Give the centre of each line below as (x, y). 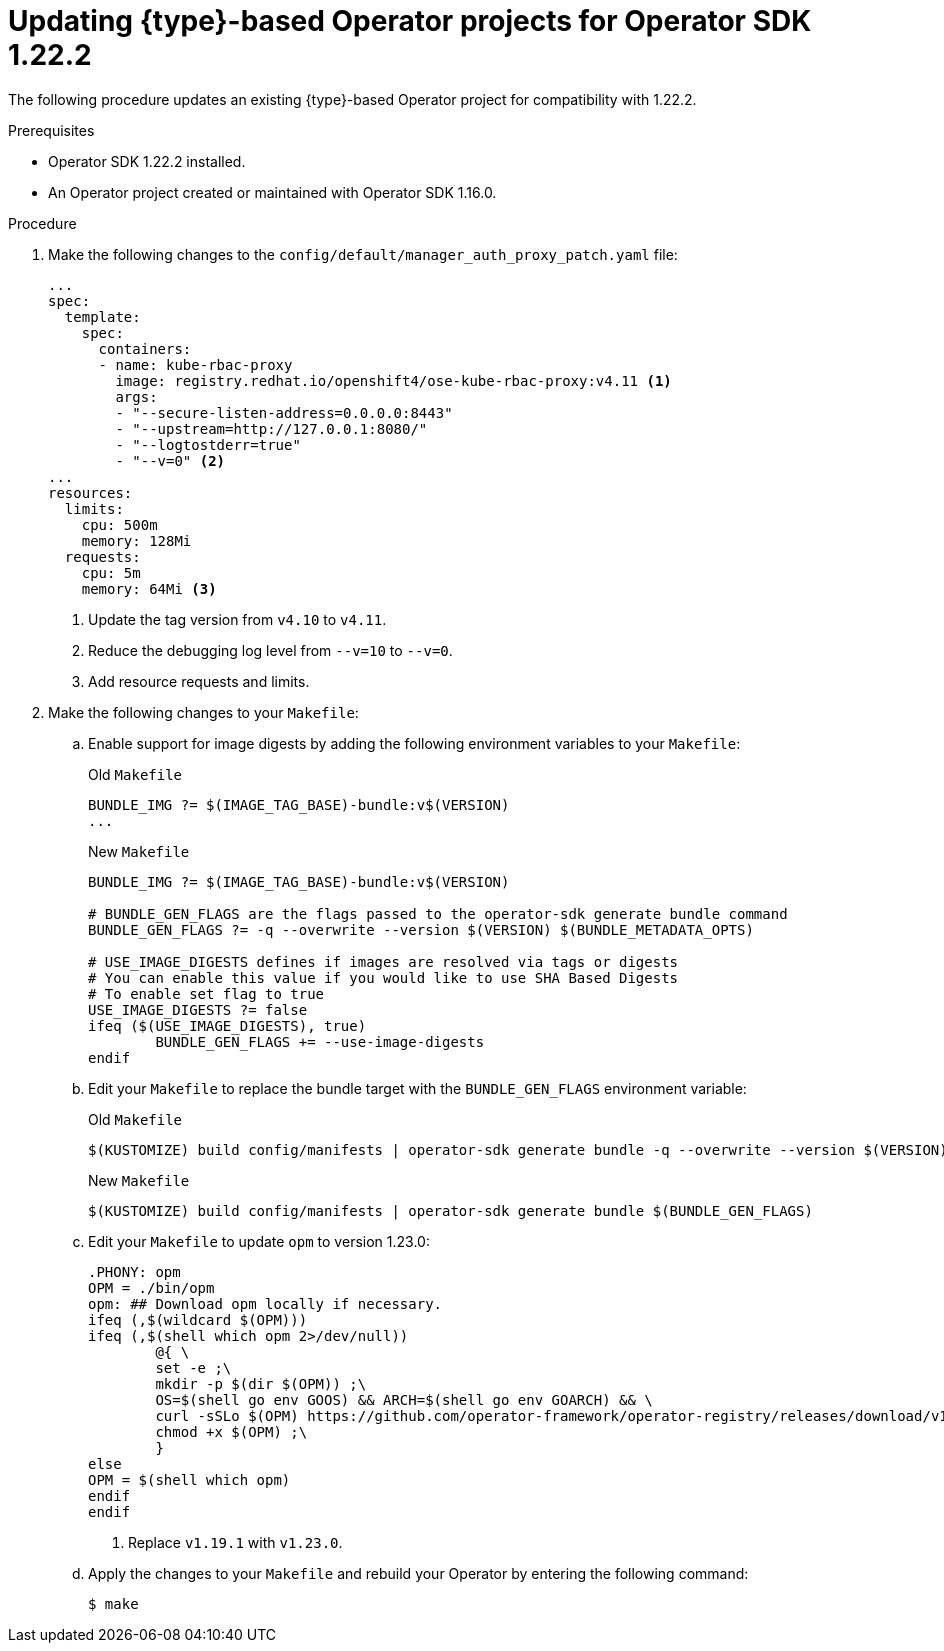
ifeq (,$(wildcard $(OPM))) (198, 1319)
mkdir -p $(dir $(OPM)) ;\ (261, 1383)
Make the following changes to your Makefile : (203, 712)
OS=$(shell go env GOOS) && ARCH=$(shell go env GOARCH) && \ (404, 1399)
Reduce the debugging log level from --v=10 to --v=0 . (270, 650)
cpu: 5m (111, 572)
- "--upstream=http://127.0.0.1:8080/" (271, 428)
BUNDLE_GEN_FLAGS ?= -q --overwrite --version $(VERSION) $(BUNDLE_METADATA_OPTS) (421, 929)
